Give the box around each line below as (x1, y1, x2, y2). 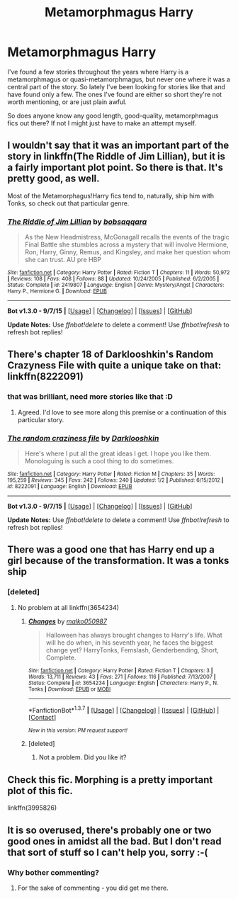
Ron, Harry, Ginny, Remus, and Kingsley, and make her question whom (24, 248, 231, 256)
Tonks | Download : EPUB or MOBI (28, 685, 111, 693)
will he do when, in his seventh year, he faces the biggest (45, 638, 214, 647)
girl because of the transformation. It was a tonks (7, 555, 229, 567)
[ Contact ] (28, 713, 57, 722)
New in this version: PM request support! (28, 727, 127, 734)
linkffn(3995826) (7, 803, 57, 812)
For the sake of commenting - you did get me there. (17, 883, 169, 892)
